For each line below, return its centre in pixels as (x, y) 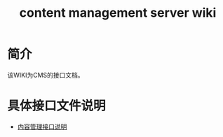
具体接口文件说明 (57, 106)
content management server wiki (118, 13)
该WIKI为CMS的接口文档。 (46, 75)
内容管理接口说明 (42, 127)
